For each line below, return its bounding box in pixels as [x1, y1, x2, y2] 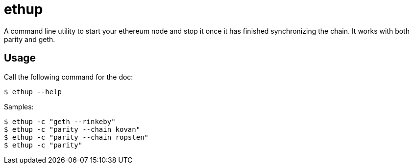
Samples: [4, 102, 34, 111]
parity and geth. [4, 35, 55, 43]
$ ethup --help [4, 87, 62, 96]
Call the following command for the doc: [4, 72, 133, 81]
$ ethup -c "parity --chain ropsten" [4, 133, 149, 141]
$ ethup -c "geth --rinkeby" [4, 117, 116, 126]
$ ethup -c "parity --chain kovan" [4, 125, 141, 133]
